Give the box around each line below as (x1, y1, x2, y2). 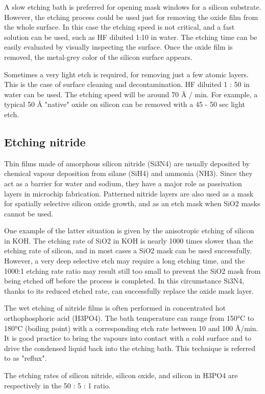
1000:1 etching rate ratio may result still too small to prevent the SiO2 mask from (4, 265, 261, 276)
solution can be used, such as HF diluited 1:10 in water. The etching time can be (4, 31, 257, 42)
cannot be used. (4, 208, 54, 218)
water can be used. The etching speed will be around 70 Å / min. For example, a (4, 89, 258, 99)
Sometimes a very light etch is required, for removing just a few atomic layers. (4, 69, 249, 79)
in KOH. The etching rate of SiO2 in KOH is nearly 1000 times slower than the (4, 235, 253, 246)
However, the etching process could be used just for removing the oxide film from (4, 11, 258, 22)
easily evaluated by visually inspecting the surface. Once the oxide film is (4, 41, 233, 52)
